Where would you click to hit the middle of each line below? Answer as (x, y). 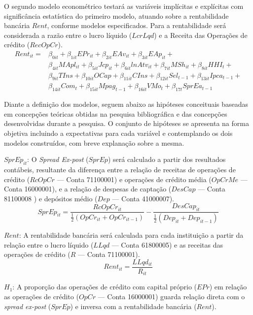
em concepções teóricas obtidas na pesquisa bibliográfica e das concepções (116, 113)
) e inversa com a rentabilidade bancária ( (133, 306)
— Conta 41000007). (143, 198)
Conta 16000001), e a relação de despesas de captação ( (88, 189)
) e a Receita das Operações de (201, 35)
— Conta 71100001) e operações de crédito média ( (134, 179)
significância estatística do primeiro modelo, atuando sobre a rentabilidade (116, 16)
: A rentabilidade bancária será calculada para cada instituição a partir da (131, 235)
